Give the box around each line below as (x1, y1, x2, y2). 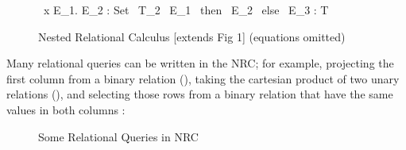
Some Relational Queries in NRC (38, 128, 199, 144)
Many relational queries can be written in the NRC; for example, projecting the (6, 55, 394, 71)
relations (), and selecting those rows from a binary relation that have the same (6, 86, 393, 102)
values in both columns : (6, 101, 126, 117)
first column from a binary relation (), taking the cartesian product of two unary (6, 70, 400, 87)
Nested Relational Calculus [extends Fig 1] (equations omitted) (38, 28, 346, 44)
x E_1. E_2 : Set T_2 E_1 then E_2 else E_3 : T (43, 2, 329, 17)
